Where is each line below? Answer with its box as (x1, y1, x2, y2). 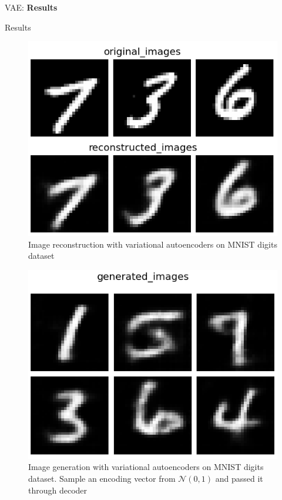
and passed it (215, 472, 263, 484)
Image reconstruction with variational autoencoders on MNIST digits (28, 238, 277, 250)
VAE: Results (5, 1, 58, 13)
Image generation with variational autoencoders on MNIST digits (28, 461, 264, 473)
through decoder (28, 484, 88, 496)
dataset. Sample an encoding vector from (28, 472, 176, 484)
